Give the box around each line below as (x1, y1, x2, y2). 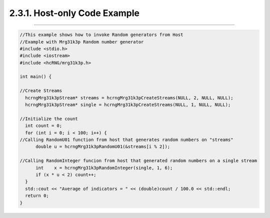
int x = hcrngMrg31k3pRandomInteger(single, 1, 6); (35, 165, 173, 170)
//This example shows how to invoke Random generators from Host (19, 32, 183, 37)
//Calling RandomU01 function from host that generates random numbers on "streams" (19, 137, 233, 142)
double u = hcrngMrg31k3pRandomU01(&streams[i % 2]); (35, 144, 170, 149)
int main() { (19, 74, 52, 79)
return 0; (25, 193, 49, 198)
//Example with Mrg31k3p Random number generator (19, 39, 144, 44)
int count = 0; (25, 123, 62, 128)
